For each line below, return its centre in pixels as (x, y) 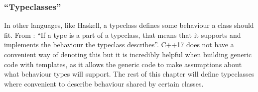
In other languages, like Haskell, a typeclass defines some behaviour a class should (129, 25)
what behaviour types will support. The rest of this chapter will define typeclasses (129, 74)
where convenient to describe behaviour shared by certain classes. (104, 83)
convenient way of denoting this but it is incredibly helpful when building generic (128, 54)
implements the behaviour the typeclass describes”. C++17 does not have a (119, 45)
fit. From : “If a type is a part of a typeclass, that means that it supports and (123, 35)
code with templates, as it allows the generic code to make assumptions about (123, 64)
